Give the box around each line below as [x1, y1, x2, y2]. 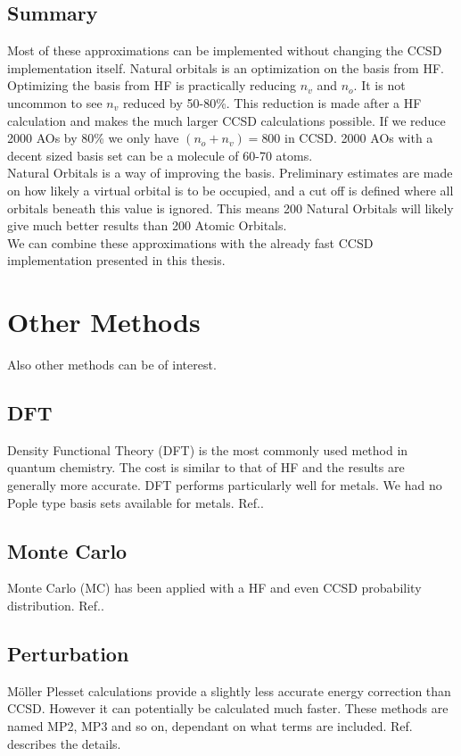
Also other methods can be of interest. [7, 355, 217, 374]
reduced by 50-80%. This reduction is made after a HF [122, 93, 422, 112]
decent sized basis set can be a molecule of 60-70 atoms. [7, 145, 313, 164]
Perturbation [7, 640, 129, 667]
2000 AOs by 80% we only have [7, 129, 179, 147]
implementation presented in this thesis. [7, 251, 226, 270]
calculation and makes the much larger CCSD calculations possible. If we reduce [7, 111, 446, 129]
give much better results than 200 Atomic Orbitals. [7, 216, 287, 235]
